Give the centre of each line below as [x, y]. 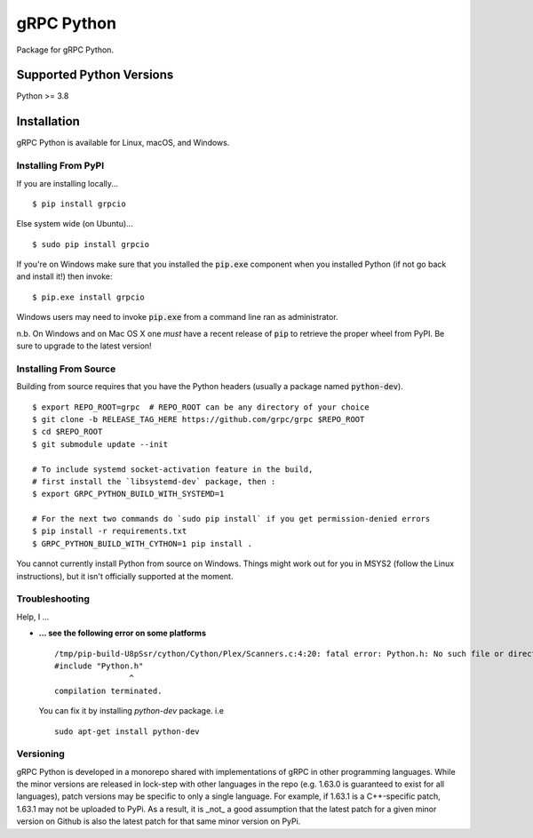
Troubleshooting [53, 599]
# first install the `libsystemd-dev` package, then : [154, 481]
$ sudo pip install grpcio [91, 244]
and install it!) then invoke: [64, 276]
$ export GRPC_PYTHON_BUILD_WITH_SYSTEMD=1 [128, 494]
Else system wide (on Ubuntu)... [75, 224]
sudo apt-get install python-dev [127, 731]
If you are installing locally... [68, 183]
